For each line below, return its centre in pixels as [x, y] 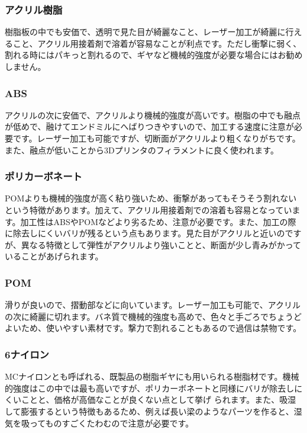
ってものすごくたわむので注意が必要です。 [112, 423]
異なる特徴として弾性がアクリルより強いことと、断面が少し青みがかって [161, 244]
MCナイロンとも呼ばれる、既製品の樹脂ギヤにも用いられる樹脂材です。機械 [152, 376]
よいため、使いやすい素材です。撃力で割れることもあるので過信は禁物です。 [153, 328]
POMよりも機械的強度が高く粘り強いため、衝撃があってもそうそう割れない [151, 198]
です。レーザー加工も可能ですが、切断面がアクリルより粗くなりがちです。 [156, 138]
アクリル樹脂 [34, 9]
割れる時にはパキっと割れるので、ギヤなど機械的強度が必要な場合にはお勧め [154, 55]
